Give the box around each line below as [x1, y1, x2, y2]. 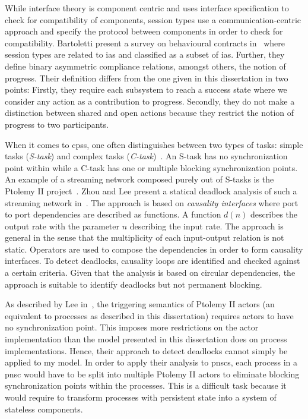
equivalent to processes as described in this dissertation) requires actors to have [5, 309, 294, 322]
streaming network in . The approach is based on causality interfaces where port [5, 196, 299, 209]
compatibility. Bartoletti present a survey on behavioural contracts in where [5, 36, 285, 49]
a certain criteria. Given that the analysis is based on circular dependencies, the [5, 266, 296, 279]
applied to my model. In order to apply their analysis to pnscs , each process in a [5, 356, 297, 368]
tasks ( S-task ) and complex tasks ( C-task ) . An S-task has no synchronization [5, 150, 288, 162]
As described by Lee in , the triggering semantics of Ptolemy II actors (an [5, 298, 275, 310]
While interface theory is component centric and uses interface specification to [5, 2, 289, 14]
